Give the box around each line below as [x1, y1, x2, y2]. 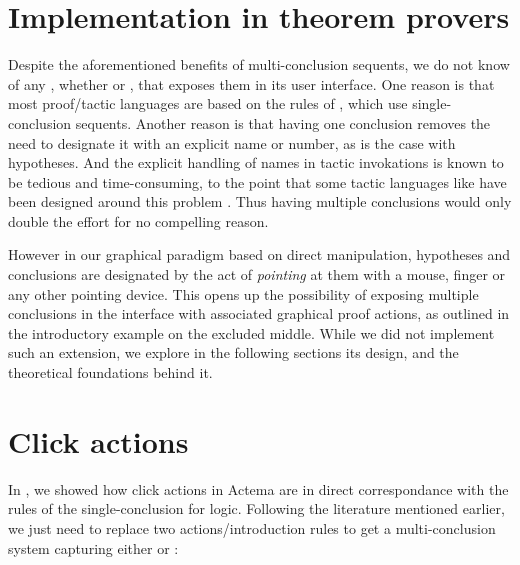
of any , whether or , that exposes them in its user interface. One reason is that [8, 73, 495, 94]
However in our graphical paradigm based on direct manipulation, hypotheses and [8, 244, 511, 265]
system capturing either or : [8, 537, 179, 558]
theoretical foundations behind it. [8, 362, 213, 383]
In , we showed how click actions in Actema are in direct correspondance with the [8, 478, 509, 499]
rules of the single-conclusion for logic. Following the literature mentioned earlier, [8, 498, 505, 519]
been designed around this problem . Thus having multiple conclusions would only [8, 191, 512, 212]
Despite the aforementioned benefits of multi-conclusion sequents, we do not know [8, 54, 510, 75]
